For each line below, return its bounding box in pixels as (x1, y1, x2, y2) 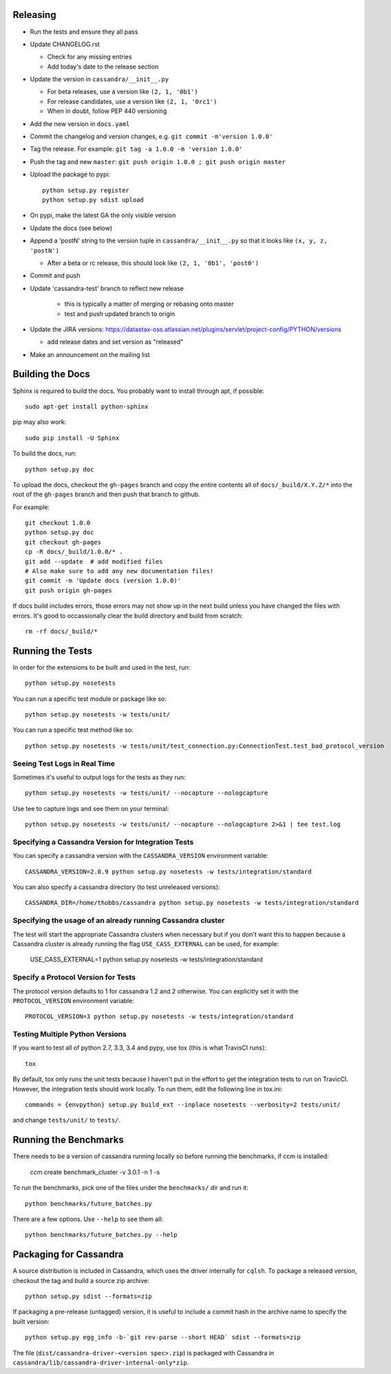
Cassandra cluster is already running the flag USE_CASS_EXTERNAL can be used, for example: (12, 940, 279, 948)
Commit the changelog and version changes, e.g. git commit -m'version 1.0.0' (30, 132, 273, 141)
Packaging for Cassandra (12, 1249, 124, 1260)
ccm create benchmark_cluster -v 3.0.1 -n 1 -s (30, 1168, 160, 1176)
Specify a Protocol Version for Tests (12, 972, 136, 982)
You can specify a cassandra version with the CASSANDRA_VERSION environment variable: (12, 852, 268, 860)
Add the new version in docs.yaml (30, 119, 130, 127)
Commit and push (30, 271, 81, 280)
